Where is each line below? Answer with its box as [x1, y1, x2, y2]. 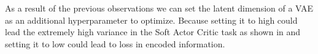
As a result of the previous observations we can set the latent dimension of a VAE [5, 2, 314, 14]
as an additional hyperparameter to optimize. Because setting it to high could [5, 13, 298, 26]
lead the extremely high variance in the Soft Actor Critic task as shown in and [5, 25, 301, 38]
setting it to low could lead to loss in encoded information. [5, 37, 225, 50]
